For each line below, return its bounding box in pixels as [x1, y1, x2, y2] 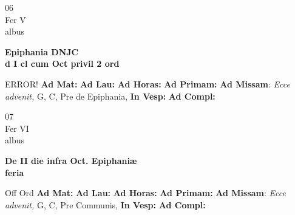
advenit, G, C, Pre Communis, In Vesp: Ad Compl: [5, 198, 206, 211]
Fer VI [5, 121, 29, 134]
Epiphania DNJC [5, 45, 79, 58]
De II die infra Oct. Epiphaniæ [5, 154, 137, 166]
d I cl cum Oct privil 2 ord [5, 57, 120, 70]
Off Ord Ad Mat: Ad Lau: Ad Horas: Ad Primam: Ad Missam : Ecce [5, 186, 286, 199]
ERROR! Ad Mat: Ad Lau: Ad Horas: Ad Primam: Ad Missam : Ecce [5, 77, 290, 90]
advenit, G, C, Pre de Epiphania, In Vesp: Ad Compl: [5, 89, 215, 102]
